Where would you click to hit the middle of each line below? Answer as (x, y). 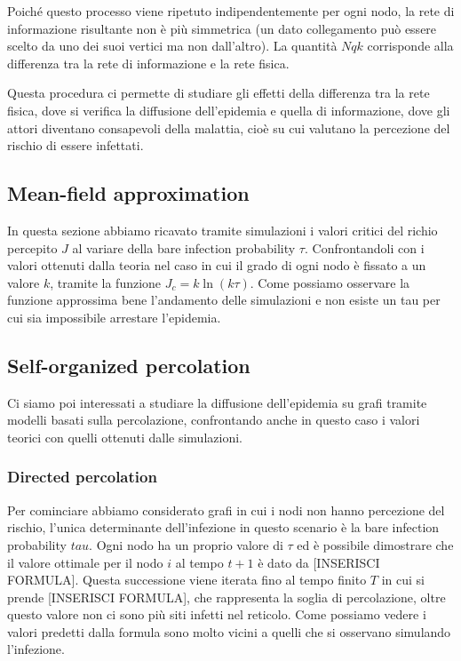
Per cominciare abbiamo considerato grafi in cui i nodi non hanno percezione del (226, 510)
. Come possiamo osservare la (330, 282)
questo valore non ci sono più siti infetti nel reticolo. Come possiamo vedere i (217, 614)
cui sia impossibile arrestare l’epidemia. (114, 317)
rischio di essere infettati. (76, 145)
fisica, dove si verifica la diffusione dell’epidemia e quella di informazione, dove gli (229, 110)
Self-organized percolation (129, 365)
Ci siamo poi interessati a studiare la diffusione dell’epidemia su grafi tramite (217, 402)
